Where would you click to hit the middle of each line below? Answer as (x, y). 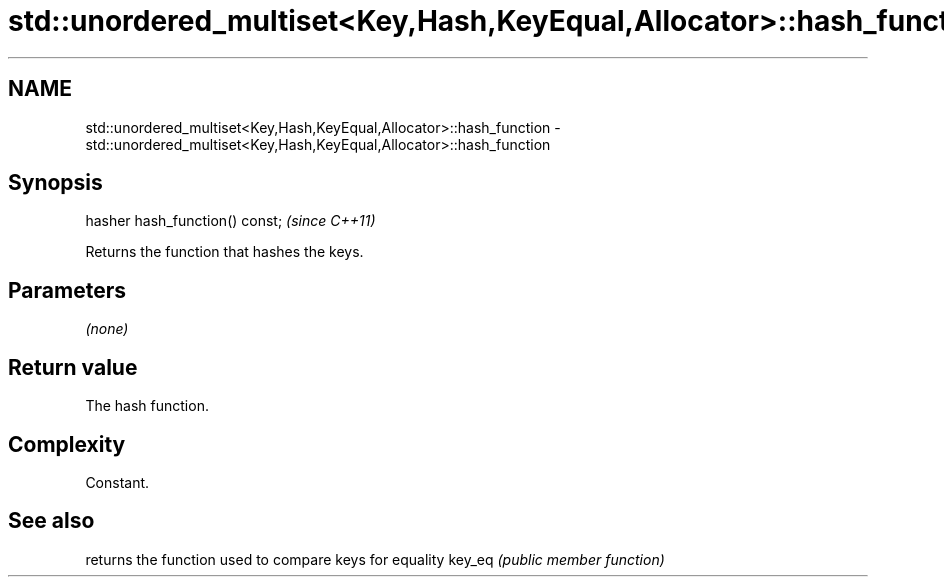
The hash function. (147, 406)
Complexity (67, 444)
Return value (73, 367)
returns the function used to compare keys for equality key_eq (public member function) (375, 559)
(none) (107, 329)
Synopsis (55, 183)
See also (51, 521)
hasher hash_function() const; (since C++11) (230, 221)
